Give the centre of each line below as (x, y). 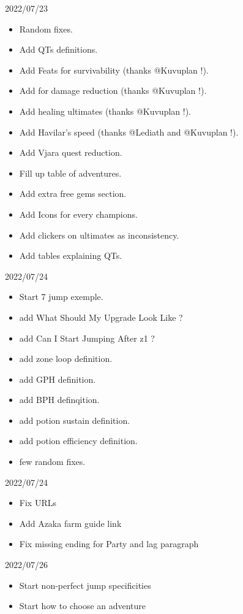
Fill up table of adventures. (70, 173)
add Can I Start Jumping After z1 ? (87, 338)
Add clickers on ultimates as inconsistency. (99, 235)
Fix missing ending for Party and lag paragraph (109, 544)
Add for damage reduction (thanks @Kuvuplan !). (113, 90)
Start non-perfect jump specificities (85, 585)
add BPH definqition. (59, 400)
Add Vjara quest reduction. (71, 152)
